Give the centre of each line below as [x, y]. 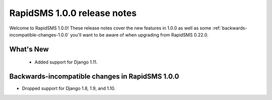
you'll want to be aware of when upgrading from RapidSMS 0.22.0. [139, 34]
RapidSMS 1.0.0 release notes [73, 13]
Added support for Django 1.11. [66, 62]
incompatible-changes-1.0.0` [39, 34]
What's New [29, 49]
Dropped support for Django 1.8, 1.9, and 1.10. [69, 88]
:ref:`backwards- [230, 28]
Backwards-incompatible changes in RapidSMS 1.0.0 [94, 77]
